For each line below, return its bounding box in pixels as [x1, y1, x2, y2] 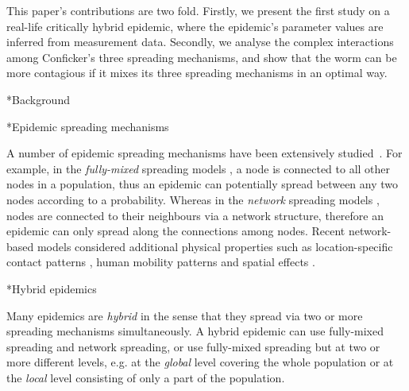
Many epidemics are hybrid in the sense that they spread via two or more [6, 307, 363, 323]
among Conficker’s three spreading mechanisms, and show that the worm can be [6, 48, 397, 65]
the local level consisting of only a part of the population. [6, 369, 285, 385]
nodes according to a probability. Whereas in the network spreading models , [6, 191, 380, 207]
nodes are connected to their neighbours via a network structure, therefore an [6, 207, 384, 223]
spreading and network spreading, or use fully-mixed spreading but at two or [6, 338, 380, 354]
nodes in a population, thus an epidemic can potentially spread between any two [6, 176, 399, 192]
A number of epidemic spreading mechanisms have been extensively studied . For [6, 145, 403, 161]
